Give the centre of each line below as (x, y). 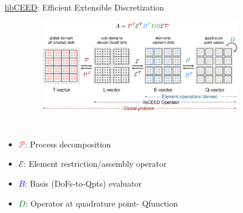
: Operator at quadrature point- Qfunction (102, 203)
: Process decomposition (68, 144)
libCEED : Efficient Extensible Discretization (85, 7)
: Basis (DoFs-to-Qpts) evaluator (83, 183)
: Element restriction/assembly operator (95, 164)
